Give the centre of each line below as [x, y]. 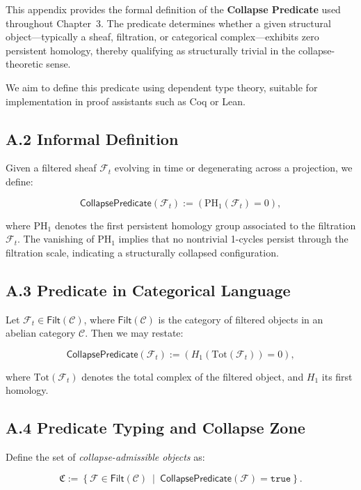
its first [337, 376]
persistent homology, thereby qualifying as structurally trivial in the [151, 50]
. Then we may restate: [134, 333]
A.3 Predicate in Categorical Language [148, 290]
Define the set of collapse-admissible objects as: [105, 457]
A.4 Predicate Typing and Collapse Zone [155, 428]
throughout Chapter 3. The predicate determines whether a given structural [168, 23]
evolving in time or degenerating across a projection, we [233, 168]
